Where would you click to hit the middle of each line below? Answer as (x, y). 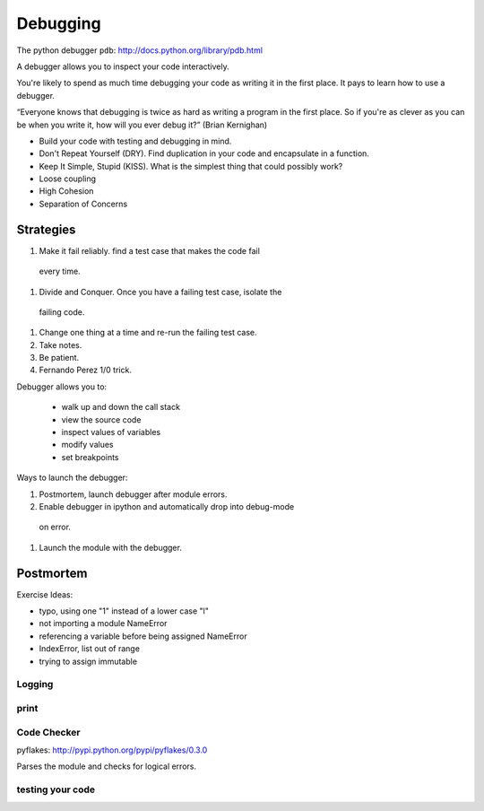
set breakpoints (90, 457)
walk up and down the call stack (121, 407)
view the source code (101, 419)
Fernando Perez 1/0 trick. (85, 370)
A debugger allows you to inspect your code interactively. (123, 66)
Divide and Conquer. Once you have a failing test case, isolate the (160, 292)
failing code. (62, 312)
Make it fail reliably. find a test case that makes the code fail (149, 250)
